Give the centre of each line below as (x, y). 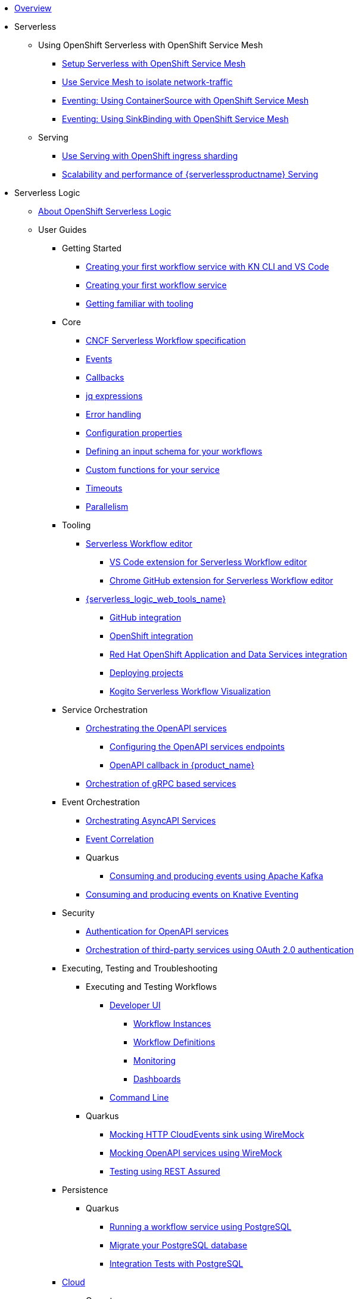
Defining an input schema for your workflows (174, 451)
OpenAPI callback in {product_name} (182, 765)
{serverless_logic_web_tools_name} (156, 599)
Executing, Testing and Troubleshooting (140, 968)
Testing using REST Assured (165, 1171)
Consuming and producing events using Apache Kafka (216, 876)
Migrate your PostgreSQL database (179, 1245)
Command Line (139, 1097)
